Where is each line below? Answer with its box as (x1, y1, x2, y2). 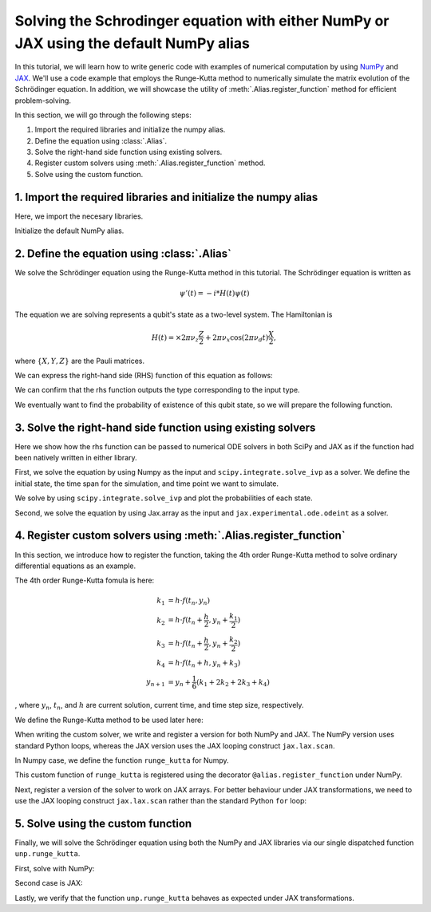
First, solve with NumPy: (14, 863, 95, 873)
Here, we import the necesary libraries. (14, 211, 144, 221)
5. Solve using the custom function (14, 816, 192, 830)
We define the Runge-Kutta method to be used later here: (14, 715, 204, 724)
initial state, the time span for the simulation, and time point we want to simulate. (14, 479, 279, 488)
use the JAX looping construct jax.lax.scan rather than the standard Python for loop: (14, 796, 307, 806)
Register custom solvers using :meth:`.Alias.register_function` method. (34, 158, 266, 168)
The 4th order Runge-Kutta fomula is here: (14, 575, 155, 586)
